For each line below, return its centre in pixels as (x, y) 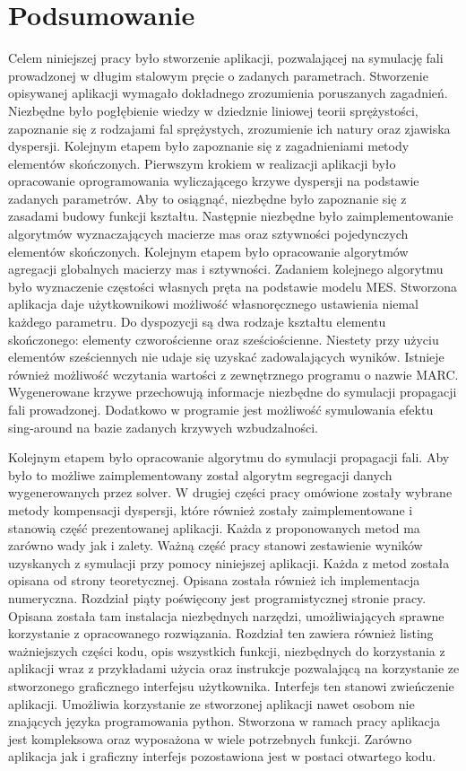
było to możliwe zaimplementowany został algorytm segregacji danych (200, 474)
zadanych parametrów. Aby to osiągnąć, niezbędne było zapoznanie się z (207, 198)
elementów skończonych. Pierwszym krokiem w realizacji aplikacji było (202, 163)
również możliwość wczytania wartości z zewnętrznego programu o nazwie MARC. (233, 374)
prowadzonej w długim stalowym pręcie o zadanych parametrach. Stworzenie (218, 75)
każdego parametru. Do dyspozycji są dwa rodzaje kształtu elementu (197, 322)
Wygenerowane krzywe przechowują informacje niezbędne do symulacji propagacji (233, 392)
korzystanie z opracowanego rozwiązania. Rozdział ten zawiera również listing (221, 633)
